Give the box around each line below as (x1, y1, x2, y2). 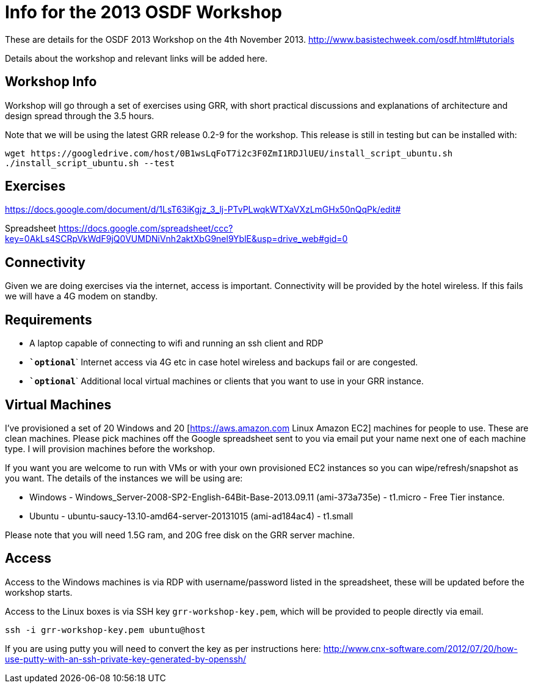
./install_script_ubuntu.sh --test (5, 158, 175, 168)
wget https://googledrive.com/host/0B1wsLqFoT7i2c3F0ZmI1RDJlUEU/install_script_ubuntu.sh (5, 148, 453, 158)
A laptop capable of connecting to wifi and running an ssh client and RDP (29, 338, 324, 349)
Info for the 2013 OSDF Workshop (5, 2, 282, 23)
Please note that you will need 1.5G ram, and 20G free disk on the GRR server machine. (5, 529, 355, 540)
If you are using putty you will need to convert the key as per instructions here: (5, 643, 321, 654)
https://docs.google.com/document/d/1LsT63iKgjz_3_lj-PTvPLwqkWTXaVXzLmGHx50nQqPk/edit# (5, 204, 401, 215)
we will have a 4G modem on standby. (5, 291, 158, 302)
